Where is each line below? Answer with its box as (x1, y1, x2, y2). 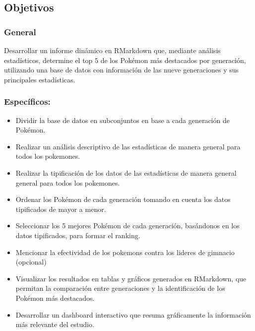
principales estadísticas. (4, 74, 75, 84)
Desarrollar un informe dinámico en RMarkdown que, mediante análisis (4, 45, 221, 55)
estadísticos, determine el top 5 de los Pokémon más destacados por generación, (4, 55, 246, 65)
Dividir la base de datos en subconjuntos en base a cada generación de (15, 115, 230, 125)
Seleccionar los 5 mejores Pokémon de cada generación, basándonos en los (15, 220, 240, 231)
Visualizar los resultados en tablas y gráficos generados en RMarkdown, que (15, 273, 247, 283)
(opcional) (15, 257, 47, 267)
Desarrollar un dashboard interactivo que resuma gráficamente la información (15, 309, 251, 320)
